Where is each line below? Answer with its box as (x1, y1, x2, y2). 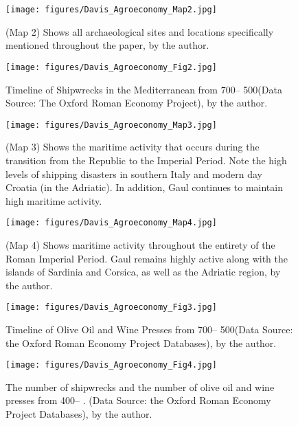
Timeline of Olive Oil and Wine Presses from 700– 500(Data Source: (5, 322, 293, 336)
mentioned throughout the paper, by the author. (5, 38, 209, 52)
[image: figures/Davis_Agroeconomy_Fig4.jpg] (5, 360, 217, 370)
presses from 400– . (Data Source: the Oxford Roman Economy (5, 393, 271, 407)
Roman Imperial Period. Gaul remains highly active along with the (5, 251, 288, 265)
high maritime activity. (5, 193, 102, 208)
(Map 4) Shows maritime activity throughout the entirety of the (5, 237, 275, 251)
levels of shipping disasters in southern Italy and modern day (5, 166, 262, 181)
